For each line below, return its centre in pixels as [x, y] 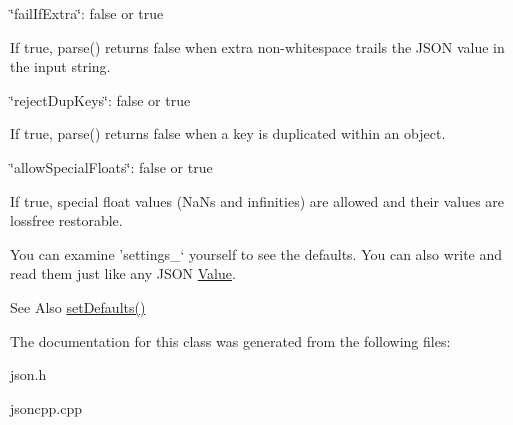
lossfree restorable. [66, 220]
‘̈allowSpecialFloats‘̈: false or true [111, 166]
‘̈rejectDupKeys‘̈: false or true [100, 99]
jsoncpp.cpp [46, 407]
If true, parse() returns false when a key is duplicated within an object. [228, 133]
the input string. [60, 66]
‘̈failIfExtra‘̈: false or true [87, 13]
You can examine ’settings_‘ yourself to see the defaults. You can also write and [256, 253]
